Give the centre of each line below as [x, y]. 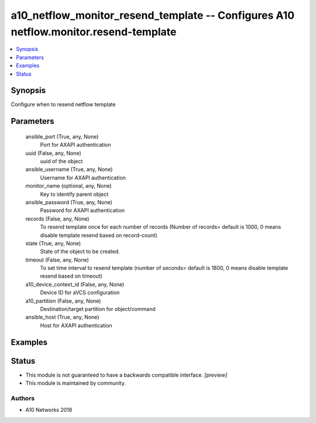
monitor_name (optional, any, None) [69, 186]
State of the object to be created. [80, 252]
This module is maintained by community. [75, 383]
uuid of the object [61, 161]
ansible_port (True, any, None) [62, 136]
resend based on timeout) [71, 276]
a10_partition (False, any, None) [63, 301]
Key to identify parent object [74, 194]
